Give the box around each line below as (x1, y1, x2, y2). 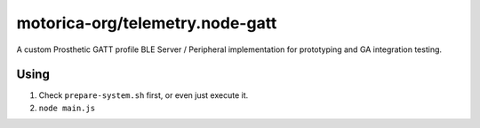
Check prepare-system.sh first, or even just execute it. (38, 90, 249, 101)
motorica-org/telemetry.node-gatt (16, 13, 277, 33)
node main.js (38, 102, 96, 113)
